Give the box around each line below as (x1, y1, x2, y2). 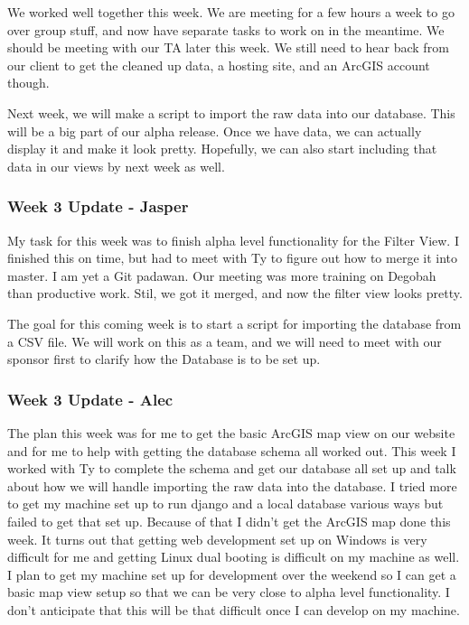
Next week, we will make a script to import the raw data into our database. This (7, 103, 455, 122)
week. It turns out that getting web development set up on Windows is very (7, 529, 427, 548)
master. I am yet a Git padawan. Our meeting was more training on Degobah (7, 266, 436, 285)
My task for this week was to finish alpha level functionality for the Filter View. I (7, 230, 459, 249)
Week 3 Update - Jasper (7, 195, 189, 218)
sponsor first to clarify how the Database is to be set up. (7, 350, 321, 368)
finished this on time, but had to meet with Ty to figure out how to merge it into (7, 248, 457, 267)
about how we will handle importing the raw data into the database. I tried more (7, 476, 457, 495)
